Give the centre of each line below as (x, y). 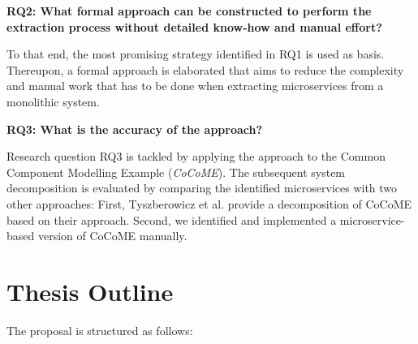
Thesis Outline (90, 291)
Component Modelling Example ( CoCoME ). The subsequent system (176, 172)
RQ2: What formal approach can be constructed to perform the (189, 11)
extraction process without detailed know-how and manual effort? (194, 26)
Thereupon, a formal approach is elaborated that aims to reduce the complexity (205, 69)
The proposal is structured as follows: (100, 330)
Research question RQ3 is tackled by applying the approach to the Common (196, 156)
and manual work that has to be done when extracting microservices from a (195, 86)
